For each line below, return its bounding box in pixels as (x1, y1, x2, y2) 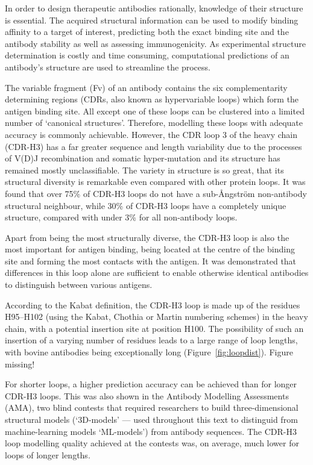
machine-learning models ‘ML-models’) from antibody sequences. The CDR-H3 (5, 425, 297, 437)
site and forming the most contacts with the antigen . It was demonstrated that (5, 254, 297, 267)
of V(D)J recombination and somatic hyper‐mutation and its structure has (5, 152, 280, 164)
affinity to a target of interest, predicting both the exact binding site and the (5, 25, 289, 38)
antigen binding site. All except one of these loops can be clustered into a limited (5, 104, 305, 117)
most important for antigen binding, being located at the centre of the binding (5, 243, 295, 255)
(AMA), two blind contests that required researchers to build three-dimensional (5, 401, 299, 414)
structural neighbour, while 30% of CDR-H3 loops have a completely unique (5, 199, 286, 211)
